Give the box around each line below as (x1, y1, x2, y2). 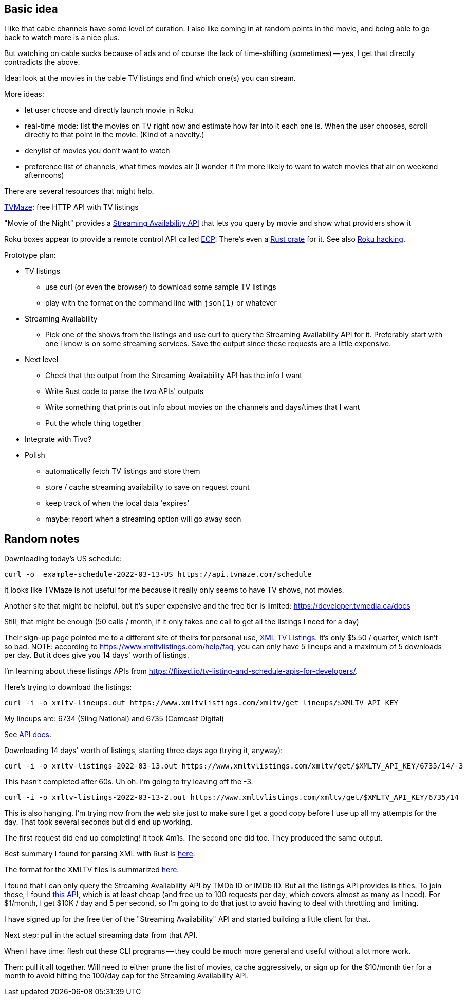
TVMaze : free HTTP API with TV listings (4, 203, 139, 212)
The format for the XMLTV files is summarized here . (4, 865, 179, 874)
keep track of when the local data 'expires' (45, 498, 190, 508)
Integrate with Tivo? (25, 435, 92, 444)
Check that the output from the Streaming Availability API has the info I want (45, 371, 302, 380)
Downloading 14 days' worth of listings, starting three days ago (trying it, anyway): (4, 746, 283, 755)
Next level (25, 355, 59, 364)
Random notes (4, 532, 80, 545)
